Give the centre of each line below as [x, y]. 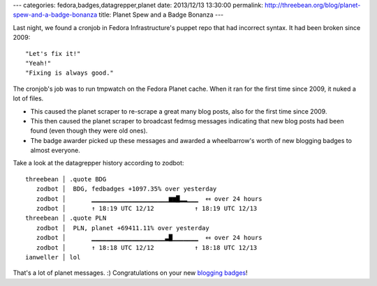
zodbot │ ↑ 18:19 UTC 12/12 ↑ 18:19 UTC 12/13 [147, 209]
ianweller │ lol [53, 257]
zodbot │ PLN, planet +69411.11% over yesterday [123, 228]
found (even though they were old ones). [89, 131]
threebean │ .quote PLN [66, 218]
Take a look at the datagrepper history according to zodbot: [98, 163]
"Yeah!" [38, 63]
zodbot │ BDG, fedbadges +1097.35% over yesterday [126, 189]
